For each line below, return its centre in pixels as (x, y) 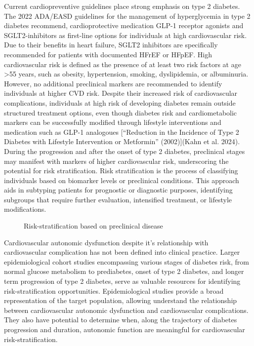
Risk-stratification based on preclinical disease (93, 226)
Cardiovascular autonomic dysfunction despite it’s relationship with (106, 242)
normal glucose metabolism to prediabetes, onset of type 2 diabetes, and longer (124, 271)
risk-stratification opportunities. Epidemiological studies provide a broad (114, 290)
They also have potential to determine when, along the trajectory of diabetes (121, 320)
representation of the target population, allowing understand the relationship (121, 300)
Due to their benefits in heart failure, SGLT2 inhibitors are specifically (111, 45)
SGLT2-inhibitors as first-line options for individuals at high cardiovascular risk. (126, 35)
